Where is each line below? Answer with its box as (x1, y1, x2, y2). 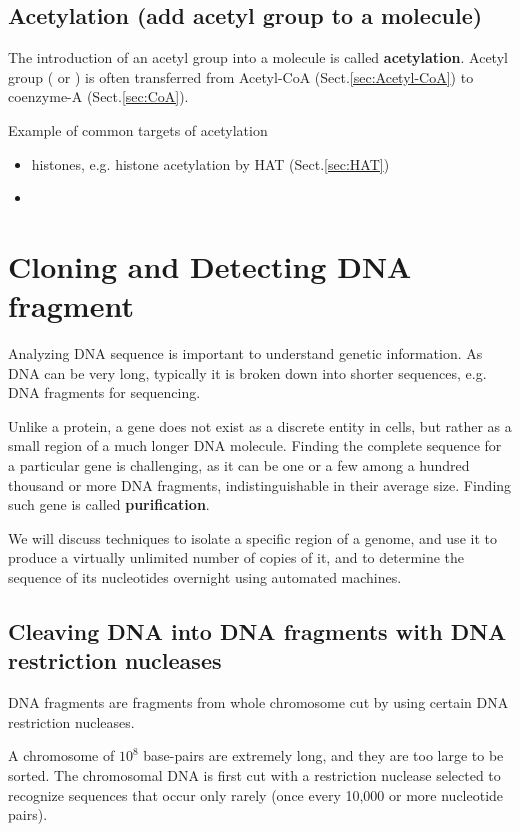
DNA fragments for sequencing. (8, 382, 201, 403)
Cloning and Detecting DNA (8, 245, 412, 286)
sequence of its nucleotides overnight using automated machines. (8, 567, 402, 588)
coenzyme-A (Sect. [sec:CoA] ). (8, 86, 189, 107)
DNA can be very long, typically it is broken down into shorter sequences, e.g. (8, 362, 487, 383)
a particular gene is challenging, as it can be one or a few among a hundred (8, 455, 470, 476)
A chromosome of (8, 745, 115, 766)
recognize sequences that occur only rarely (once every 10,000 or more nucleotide (8, 784, 504, 805)
